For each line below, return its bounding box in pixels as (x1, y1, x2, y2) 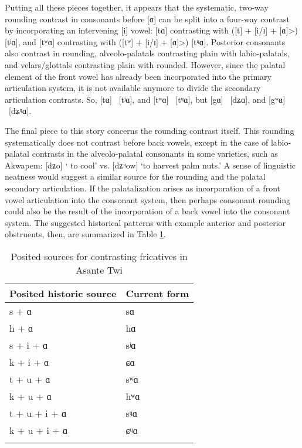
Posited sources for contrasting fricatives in (11, 249, 188, 263)
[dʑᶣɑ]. (8, 105, 32, 117)
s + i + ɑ (9, 338, 48, 352)
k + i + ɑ (9, 355, 49, 369)
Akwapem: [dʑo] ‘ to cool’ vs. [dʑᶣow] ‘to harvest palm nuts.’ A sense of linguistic (5, 159, 296, 171)
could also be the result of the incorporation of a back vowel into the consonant (5, 205, 290, 217)
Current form (125, 286, 189, 300)
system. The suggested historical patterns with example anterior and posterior (5, 216, 286, 228)
